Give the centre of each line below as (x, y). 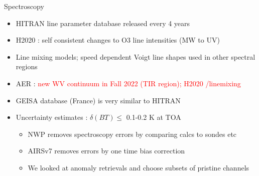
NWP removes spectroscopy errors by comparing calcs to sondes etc (132, 134)
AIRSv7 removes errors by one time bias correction (106, 151)
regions (27, 66)
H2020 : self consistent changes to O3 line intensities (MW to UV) (118, 40)
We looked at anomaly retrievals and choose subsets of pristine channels (139, 167)
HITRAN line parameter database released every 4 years (103, 23)
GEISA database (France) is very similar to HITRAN (98, 100)
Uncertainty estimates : (52, 117)
